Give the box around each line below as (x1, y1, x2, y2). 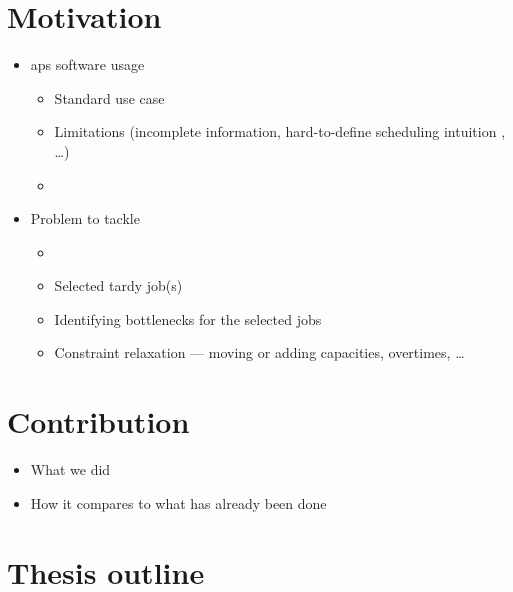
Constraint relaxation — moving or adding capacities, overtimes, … (54, 342, 465, 363)
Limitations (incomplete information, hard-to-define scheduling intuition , (54, 121, 506, 142)
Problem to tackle (30, 208, 140, 229)
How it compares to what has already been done (30, 492, 327, 513)
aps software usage (30, 54, 145, 75)
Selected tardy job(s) (54, 275, 183, 296)
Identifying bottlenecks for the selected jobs (54, 308, 322, 329)
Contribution (7, 401, 190, 442)
